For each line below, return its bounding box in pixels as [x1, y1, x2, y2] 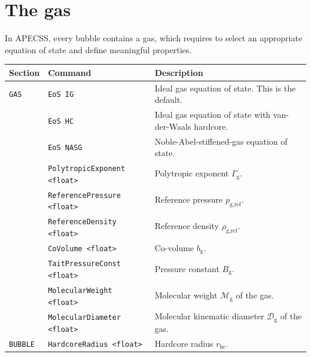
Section [9, 66, 40, 78]
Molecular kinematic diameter [154, 310, 264, 322]
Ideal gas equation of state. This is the [154, 81, 296, 94]
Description [154, 66, 203, 78]
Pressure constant [154, 262, 219, 274]
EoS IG [48, 90, 74, 99]
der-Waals [154, 120, 191, 132]
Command [48, 66, 92, 78]
